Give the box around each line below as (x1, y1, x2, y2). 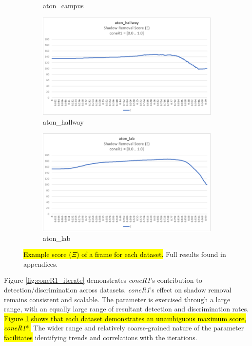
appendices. (23, 258, 58, 269)
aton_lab (43, 233, 71, 243)
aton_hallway (43, 116, 84, 127)
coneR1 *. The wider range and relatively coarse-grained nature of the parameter (4, 323, 244, 333)
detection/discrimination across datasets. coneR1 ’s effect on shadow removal (4, 284, 232, 294)
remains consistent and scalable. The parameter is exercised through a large (4, 294, 231, 304)
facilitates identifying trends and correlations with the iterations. (4, 332, 197, 342)
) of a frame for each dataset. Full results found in (77, 249, 226, 259)
